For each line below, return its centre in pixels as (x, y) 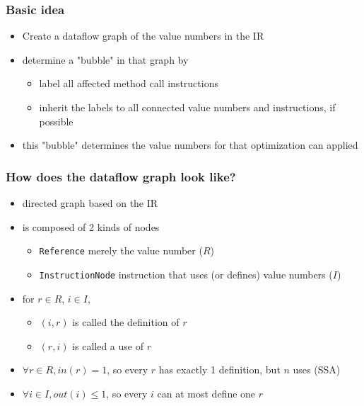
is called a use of (108, 345)
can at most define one (206, 393)
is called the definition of (126, 322)
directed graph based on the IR (90, 203)
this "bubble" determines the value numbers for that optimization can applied (190, 145)
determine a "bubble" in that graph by (105, 59)
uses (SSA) (317, 370)
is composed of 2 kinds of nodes (91, 226)
